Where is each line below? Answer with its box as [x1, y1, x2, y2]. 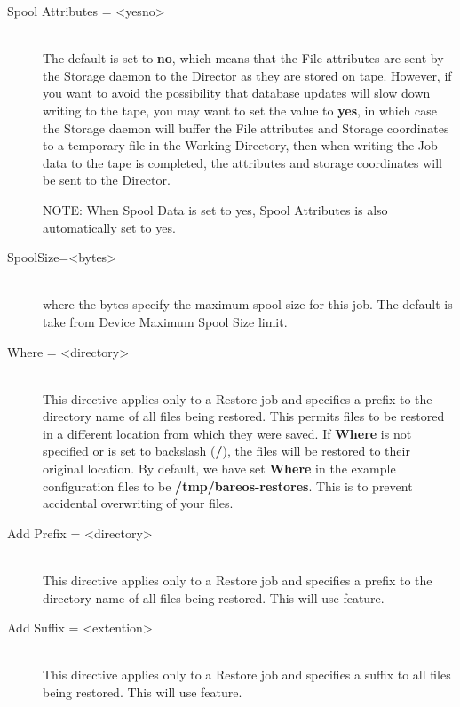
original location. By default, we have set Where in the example [43, 459, 396, 478]
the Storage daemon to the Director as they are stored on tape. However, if [43, 66, 452, 84]
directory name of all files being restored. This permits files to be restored [43, 407, 445, 425]
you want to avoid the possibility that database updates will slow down [43, 83, 431, 102]
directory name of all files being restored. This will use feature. [43, 588, 385, 607]
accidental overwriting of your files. [43, 494, 234, 512]
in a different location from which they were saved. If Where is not [43, 424, 412, 442]
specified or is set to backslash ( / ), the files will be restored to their [43, 441, 410, 460]
